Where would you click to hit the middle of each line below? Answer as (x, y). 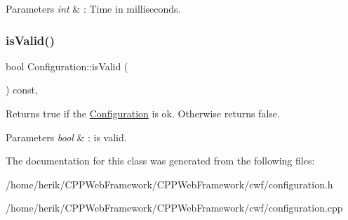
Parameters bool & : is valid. (66, 137)
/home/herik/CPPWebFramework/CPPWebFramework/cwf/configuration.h (169, 184)
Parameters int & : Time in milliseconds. (93, 8)
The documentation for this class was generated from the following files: (160, 161)
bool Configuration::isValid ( (67, 66)
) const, (22, 90)
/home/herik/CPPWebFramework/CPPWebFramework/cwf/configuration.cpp (174, 208)
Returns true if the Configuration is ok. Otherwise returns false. (143, 113)
